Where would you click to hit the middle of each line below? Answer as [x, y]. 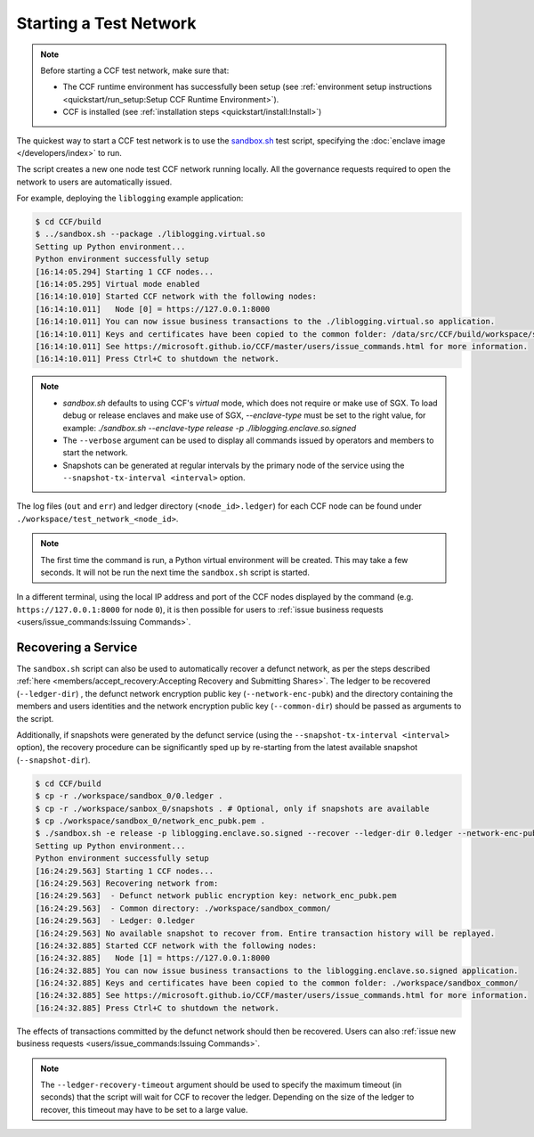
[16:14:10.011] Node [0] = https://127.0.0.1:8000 [153, 309]
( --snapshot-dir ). [53, 760]
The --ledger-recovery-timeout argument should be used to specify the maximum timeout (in [221, 1084]
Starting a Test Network [106, 23]
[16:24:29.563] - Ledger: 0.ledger [115, 921]
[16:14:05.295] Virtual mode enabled [117, 284]
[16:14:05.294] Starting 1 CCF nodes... [124, 271]
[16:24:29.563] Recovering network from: [127, 883]
